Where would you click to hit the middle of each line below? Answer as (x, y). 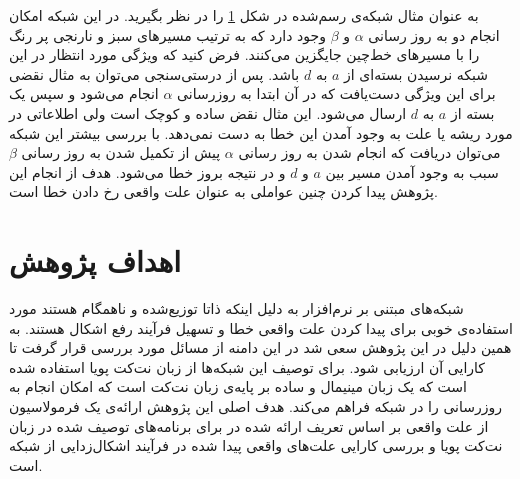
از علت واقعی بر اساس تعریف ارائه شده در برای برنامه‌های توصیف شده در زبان (249, 425)
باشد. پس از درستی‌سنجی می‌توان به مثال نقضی (154, 73)
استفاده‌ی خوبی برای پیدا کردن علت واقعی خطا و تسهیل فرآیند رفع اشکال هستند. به (261, 327)
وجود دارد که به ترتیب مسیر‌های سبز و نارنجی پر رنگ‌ (168, 34)
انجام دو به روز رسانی (434, 34)
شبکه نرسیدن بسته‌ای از (416, 73)
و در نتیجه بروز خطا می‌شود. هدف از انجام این (147, 171)
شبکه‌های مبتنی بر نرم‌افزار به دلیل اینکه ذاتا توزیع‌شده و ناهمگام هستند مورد (236, 308)
